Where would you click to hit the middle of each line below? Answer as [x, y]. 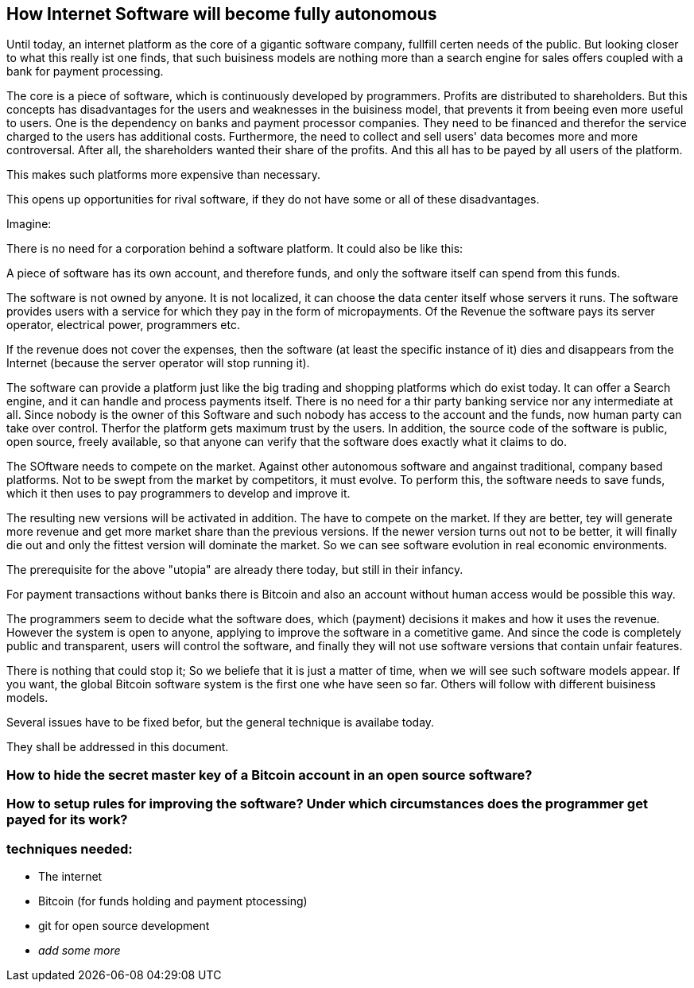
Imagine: [29, 224]
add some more [79, 950]
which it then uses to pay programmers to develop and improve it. [178, 494]
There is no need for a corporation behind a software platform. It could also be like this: [235, 249]
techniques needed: [70, 849]
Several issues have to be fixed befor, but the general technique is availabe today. [221, 723]
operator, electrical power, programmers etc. [123, 325]
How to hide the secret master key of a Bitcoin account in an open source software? [269, 775]
